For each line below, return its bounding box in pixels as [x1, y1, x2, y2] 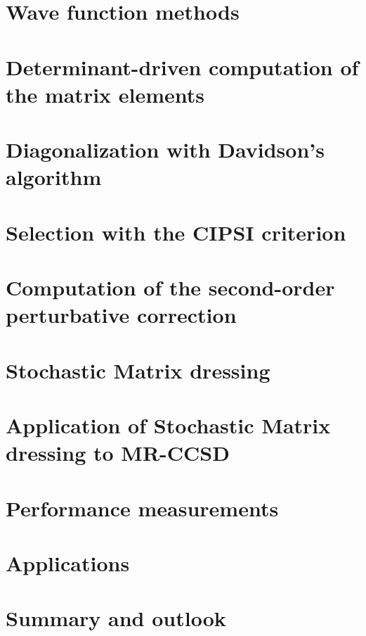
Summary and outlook [6, 604, 226, 632]
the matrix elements [6, 79, 205, 108]
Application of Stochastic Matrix [6, 411, 331, 439]
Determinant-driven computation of [6, 52, 359, 81]
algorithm [6, 163, 102, 191]
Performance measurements [6, 493, 279, 522]
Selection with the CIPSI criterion [6, 217, 346, 246]
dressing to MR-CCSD [6, 438, 230, 467]
